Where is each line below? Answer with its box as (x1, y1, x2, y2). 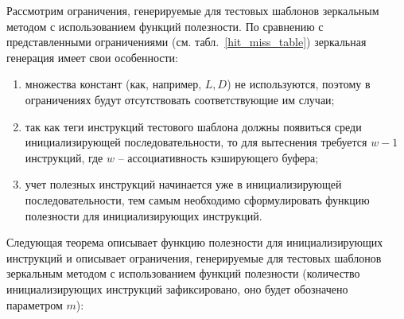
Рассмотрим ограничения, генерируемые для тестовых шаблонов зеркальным (6, 2, 379, 18)
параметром (6, 296, 63, 313)
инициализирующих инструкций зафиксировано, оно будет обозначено (6, 280, 348, 297)
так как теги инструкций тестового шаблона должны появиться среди (25, 118, 362, 134)
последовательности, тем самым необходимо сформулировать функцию (25, 191, 370, 208)
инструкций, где (25, 149, 103, 165)
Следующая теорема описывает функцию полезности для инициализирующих (6, 234, 383, 251)
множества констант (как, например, (25, 76, 202, 92)
